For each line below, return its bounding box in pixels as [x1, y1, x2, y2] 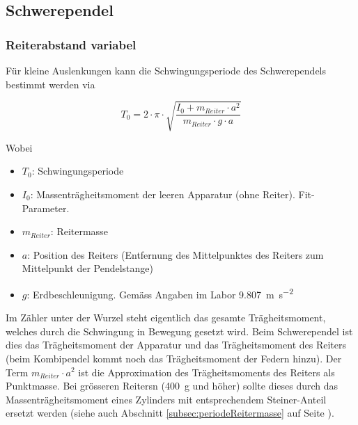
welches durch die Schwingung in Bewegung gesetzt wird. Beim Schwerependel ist [6, 323, 353, 338]
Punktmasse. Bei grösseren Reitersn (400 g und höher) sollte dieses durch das [6, 378, 338, 393]
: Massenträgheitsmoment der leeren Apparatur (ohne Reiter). [30, 186, 295, 201]
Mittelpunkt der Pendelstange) [22, 261, 153, 275]
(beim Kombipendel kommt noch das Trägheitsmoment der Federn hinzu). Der [6, 351, 342, 365]
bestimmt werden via [6, 77, 95, 91]
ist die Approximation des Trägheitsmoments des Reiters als [78, 364, 335, 379]
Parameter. [22, 200, 70, 215]
